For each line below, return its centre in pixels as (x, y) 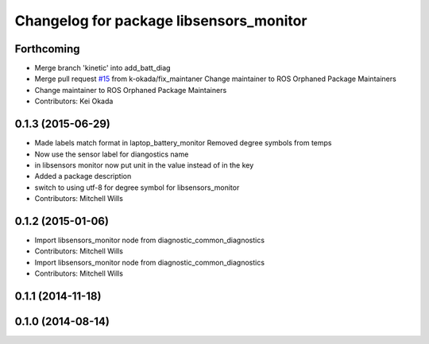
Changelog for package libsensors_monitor (161, 21)
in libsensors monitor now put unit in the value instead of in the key (144, 165)
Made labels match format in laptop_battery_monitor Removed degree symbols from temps (183, 143)
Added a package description (83, 176)
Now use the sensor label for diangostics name (112, 154)
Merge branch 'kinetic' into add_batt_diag (102, 68)
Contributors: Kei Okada (74, 101)
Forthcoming (47, 49)
